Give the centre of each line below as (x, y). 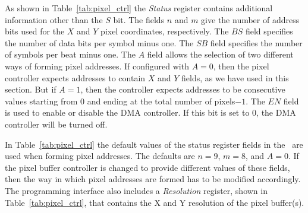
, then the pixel (241, 66)
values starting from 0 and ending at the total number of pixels (120, 101)
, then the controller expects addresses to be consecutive (183, 89)
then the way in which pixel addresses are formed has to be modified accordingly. (153, 179)
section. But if (31, 89)
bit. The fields (139, 19)
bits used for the (35, 31)
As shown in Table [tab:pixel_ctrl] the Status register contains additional (139, 8)
